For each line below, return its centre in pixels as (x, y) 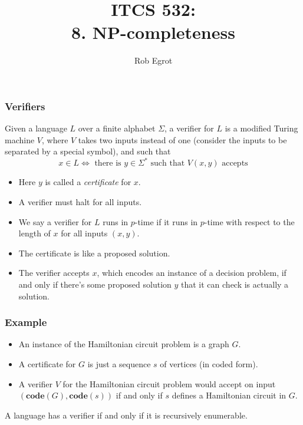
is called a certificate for (88, 182)
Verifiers (25, 106)
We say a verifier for (55, 221)
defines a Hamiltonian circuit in (229, 395)
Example (26, 322)
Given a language (36, 128)
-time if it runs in (166, 221)
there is (108, 164)
